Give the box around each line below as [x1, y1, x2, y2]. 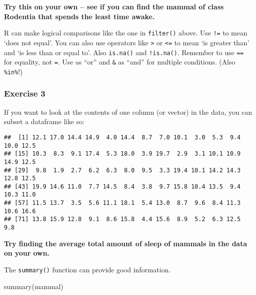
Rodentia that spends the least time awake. [4, 11, 155, 21]
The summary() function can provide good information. [4, 264, 171, 274]
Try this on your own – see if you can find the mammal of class [4, 1, 224, 11]
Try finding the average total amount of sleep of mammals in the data [4, 238, 247, 248]
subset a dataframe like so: [4, 116, 85, 127]
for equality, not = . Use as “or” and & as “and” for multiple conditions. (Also [4, 57, 235, 67]
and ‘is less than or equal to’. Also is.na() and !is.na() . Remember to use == [4, 47, 244, 57]
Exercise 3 [4, 87, 45, 99]
